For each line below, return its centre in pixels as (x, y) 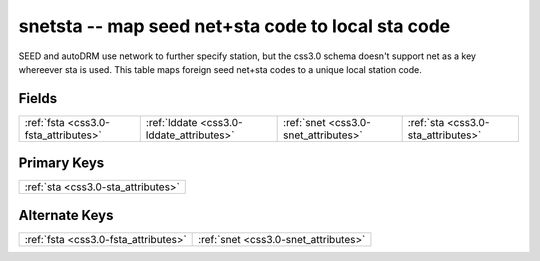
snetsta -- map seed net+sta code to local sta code (234, 26)
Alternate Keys (66, 215)
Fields (38, 98)
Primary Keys (61, 163)
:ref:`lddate (171, 122)
